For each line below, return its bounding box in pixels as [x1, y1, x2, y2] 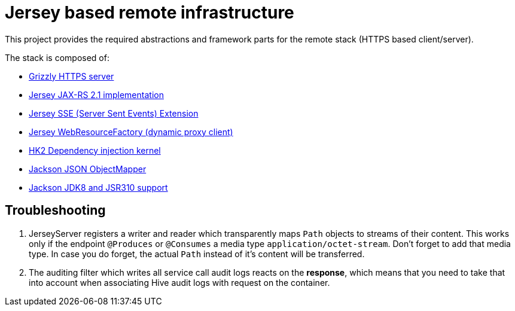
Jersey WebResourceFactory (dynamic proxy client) [29, 126, 233, 137]
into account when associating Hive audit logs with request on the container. [29, 277, 330, 288]
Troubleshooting [5, 203, 106, 218]
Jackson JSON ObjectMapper [29, 163, 147, 174]
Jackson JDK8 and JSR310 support [29, 182, 168, 193]
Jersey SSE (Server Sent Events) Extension [29, 108, 199, 118]
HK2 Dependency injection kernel [29, 145, 161, 155]
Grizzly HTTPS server [29, 71, 114, 81]
